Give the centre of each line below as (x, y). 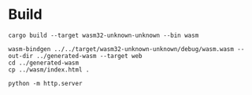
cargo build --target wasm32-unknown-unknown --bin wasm (104, 35)
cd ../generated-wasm (44, 63)
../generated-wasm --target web (90, 56)
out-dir (21, 56)
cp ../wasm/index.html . (49, 69)
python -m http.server (45, 83)
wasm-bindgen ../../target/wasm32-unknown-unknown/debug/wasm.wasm (121, 49)
